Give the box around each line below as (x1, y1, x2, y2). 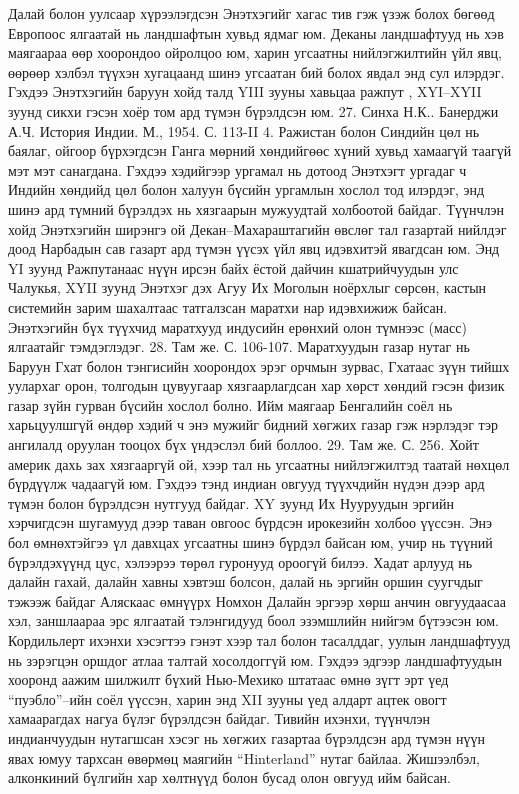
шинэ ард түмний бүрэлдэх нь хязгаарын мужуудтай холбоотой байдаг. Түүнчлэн (8, 198, 504, 219)
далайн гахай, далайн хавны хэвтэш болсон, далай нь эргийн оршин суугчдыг (8, 571, 483, 592)
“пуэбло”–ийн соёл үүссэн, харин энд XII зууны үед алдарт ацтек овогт (8, 688, 447, 709)
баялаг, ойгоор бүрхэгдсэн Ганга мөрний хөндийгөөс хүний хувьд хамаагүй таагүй (8, 140, 512, 161)
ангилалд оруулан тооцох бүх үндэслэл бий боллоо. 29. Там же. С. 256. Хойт (8, 434, 479, 455)
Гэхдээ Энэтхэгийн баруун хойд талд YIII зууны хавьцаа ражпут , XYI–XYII (8, 81, 482, 102)
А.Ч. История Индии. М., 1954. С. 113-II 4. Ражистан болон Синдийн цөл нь (8, 120, 480, 141)
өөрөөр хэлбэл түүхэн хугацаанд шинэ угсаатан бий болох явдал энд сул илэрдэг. (8, 61, 505, 82)
